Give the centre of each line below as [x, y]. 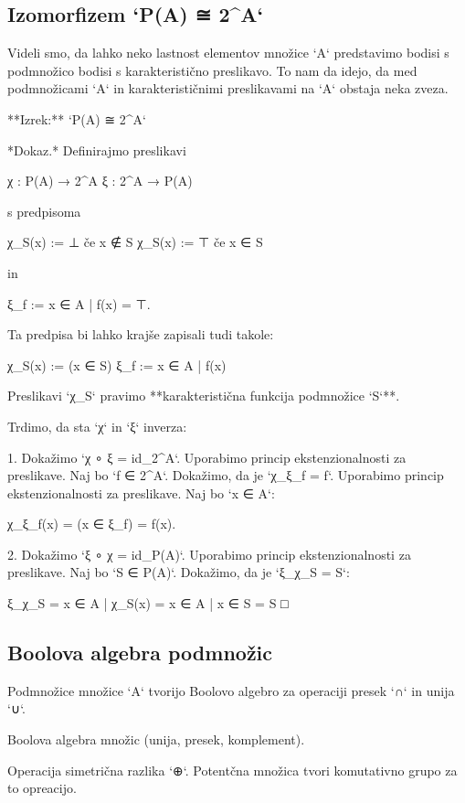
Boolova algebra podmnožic [140, 653]
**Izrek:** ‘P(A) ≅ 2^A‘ [77, 118]
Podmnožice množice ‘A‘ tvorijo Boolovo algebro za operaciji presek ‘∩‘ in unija [231, 690]
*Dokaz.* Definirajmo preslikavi [97, 150]
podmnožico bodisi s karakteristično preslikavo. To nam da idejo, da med [212, 70]
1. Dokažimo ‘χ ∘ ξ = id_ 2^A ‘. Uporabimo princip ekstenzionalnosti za [207, 457]
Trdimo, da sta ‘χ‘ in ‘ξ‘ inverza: [97, 426]
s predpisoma [44, 211]
